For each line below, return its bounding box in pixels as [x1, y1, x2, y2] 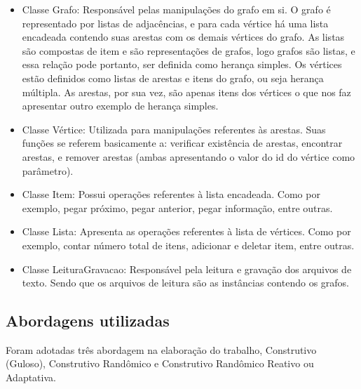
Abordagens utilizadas [6, 310, 170, 331]
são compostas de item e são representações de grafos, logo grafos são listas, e [22, 43, 355, 58]
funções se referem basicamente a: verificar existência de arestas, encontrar [22, 136, 343, 150]
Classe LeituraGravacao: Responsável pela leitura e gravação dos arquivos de [22, 261, 352, 276]
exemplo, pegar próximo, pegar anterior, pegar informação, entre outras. [22, 200, 333, 215]
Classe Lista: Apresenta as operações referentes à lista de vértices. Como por [22, 224, 351, 239]
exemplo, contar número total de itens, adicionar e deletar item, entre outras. [22, 237, 355, 252]
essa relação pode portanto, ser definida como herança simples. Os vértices [22, 57, 342, 72]
